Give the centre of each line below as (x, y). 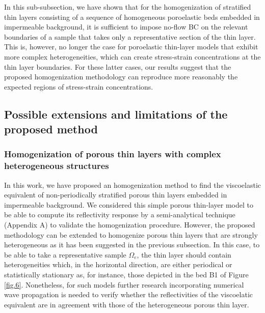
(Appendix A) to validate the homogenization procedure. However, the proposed (130, 225)
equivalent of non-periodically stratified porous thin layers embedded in (116, 195)
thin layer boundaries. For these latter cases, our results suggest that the (118, 66)
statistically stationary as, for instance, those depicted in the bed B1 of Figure (126, 274)
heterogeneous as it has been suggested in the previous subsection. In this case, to (132, 245)
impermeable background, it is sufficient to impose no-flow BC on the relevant (126, 27)
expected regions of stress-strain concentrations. (79, 86)
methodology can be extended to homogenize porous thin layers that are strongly (131, 234)
